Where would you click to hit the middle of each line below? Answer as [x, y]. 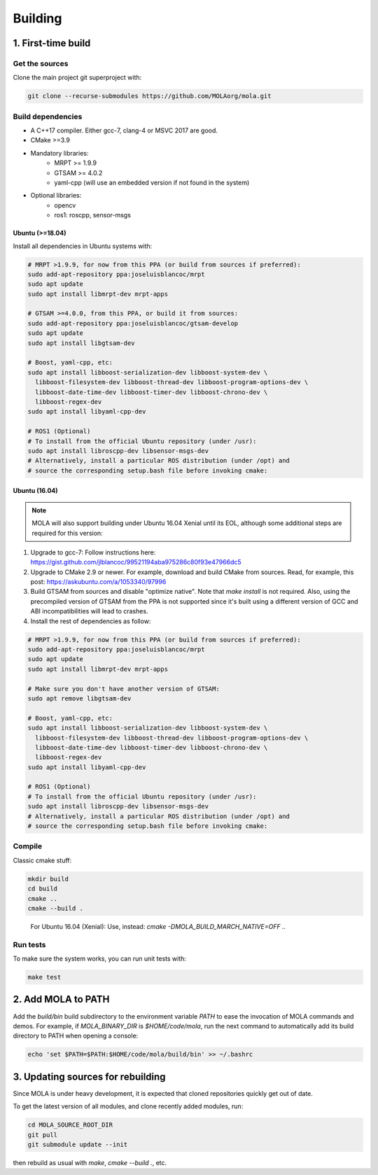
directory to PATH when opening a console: [76, 1036]
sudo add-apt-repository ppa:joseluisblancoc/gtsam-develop [133, 323]
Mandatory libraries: [59, 153]
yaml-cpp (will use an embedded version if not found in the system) [152, 182]
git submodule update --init [78, 1144]
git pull [43, 1135]
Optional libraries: [56, 196]
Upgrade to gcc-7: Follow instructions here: [93, 552]
